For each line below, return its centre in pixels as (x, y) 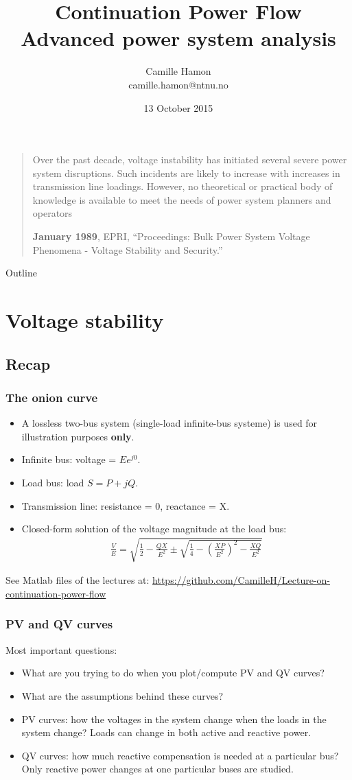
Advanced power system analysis (178, 38)
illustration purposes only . (78, 436)
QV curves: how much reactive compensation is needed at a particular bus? (180, 755)
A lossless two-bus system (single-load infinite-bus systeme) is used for (169, 423)
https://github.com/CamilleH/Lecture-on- (241, 580)
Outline (21, 273)
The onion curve (52, 397)
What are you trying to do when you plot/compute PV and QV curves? (173, 673)
